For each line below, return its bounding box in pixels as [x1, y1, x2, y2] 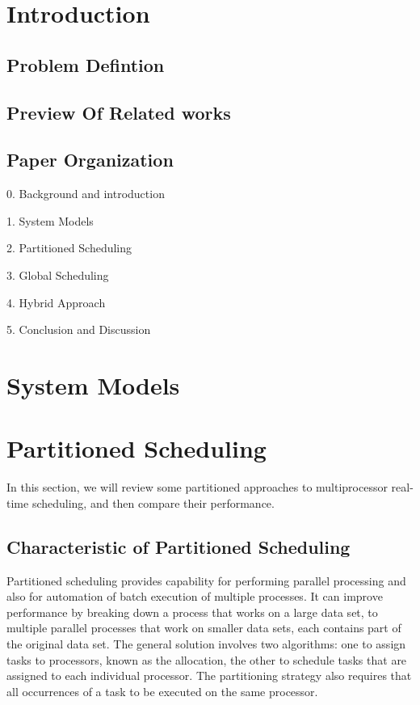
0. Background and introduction [6, 185, 165, 202]
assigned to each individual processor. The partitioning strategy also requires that [6, 667, 412, 684]
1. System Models [6, 212, 94, 229]
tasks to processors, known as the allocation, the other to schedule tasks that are [6, 651, 407, 668]
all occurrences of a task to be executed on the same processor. [6, 682, 318, 699]
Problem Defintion [6, 52, 165, 77]
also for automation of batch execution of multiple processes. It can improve [6, 588, 383, 605]
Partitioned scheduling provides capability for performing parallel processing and [6, 572, 406, 589]
